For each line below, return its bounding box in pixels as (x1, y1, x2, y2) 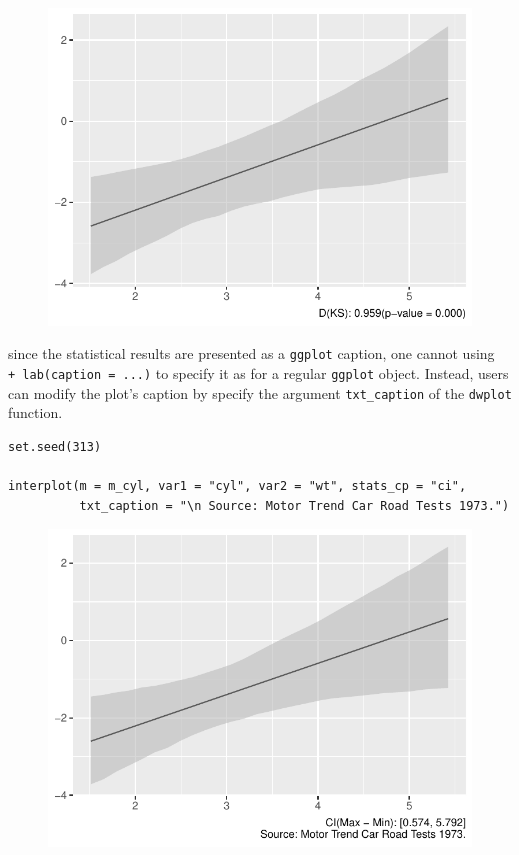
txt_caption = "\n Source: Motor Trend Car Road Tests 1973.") (79, 498, 510, 513)
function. (8, 402, 63, 423)
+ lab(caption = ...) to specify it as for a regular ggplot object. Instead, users (8, 362, 509, 383)
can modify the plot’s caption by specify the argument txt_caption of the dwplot (8, 382, 512, 403)
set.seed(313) (8, 439, 102, 454)
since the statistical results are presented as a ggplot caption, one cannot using (8, 343, 495, 364)
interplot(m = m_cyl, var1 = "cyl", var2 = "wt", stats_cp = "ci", (8, 479, 467, 494)
